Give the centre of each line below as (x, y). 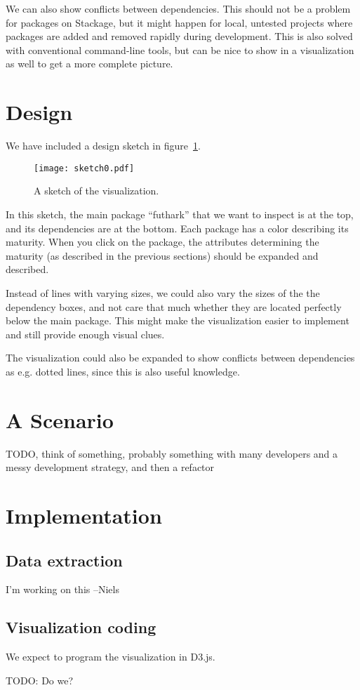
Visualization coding (81, 627)
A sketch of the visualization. (96, 191)
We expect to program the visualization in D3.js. (111, 657)
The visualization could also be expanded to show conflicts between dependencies (180, 358)
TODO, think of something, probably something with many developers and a (172, 453)
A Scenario (60, 419)
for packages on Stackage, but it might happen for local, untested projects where (179, 22)
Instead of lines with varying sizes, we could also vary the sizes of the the (163, 292)
